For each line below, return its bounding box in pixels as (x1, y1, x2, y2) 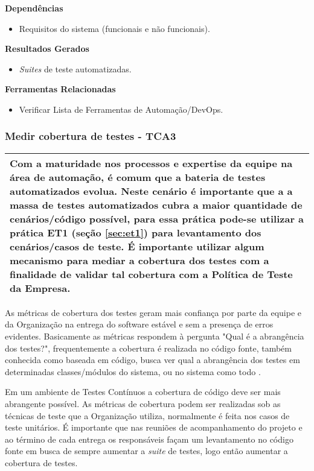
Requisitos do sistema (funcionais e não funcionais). (19, 22, 210, 34)
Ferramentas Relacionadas (5, 83, 116, 95)
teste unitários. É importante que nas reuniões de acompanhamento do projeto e (5, 421, 303, 434)
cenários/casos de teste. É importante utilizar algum (10, 239, 264, 253)
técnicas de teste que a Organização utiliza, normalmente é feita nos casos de (5, 409, 290, 422)
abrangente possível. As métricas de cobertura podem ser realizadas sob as (5, 397, 281, 409)
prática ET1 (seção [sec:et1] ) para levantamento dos (10, 225, 261, 239)
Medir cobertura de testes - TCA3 (5, 128, 176, 144)
